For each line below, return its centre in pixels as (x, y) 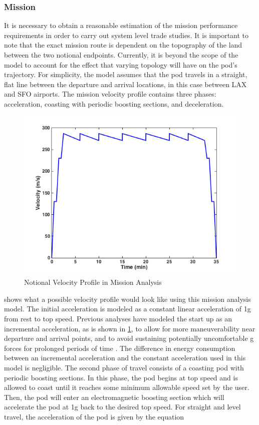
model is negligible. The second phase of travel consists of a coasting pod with (124, 367)
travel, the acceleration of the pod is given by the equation (94, 416)
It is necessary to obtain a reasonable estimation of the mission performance (121, 25)
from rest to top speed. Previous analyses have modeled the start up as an (118, 318)
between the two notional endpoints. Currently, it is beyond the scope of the (121, 55)
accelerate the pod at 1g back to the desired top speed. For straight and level (122, 407)
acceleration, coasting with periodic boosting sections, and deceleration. (114, 103)
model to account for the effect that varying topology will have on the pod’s (121, 64)
